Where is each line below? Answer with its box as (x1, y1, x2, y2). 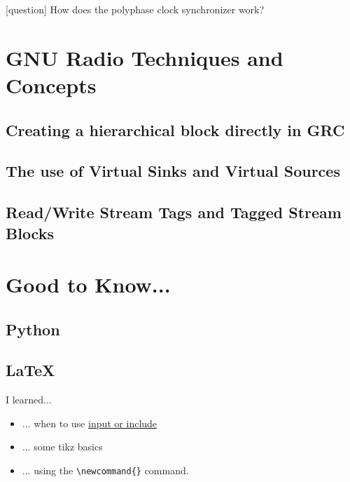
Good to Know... (6, 270, 171, 299)
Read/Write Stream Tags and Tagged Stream (6, 201, 342, 223)
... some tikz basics (22, 439, 103, 454)
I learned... (6, 392, 52, 407)
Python (6, 318, 60, 340)
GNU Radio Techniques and (6, 43, 283, 72)
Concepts (6, 70, 97, 99)
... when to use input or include (22, 415, 157, 430)
